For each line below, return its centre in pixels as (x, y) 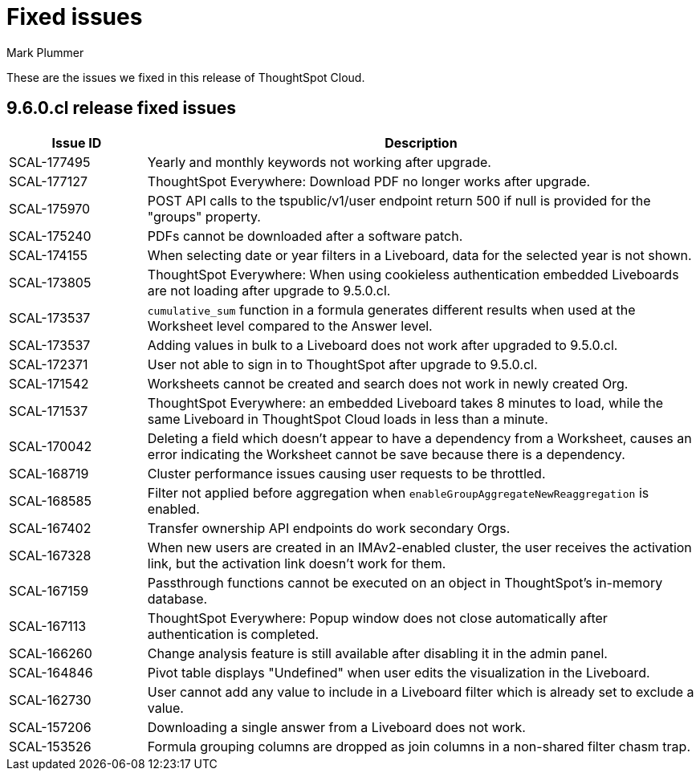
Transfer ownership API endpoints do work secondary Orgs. (329, 528)
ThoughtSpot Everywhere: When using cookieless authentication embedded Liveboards (413, 274)
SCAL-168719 (49, 473)
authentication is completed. (233, 634)
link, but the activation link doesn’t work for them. (297, 563)
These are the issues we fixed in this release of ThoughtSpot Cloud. (186, 77)
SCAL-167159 (49, 590)
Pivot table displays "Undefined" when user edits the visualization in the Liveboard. (399, 672)
